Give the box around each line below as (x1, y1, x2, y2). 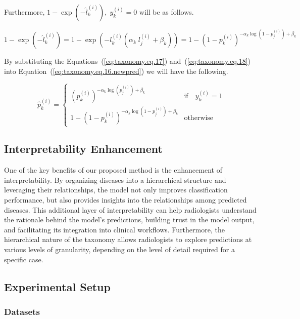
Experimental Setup (4, 278, 111, 294)
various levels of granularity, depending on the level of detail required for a (4, 244, 235, 254)
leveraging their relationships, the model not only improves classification (4, 184, 228, 195)
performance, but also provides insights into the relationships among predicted (4, 194, 247, 205)
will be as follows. (139, 7, 194, 17)
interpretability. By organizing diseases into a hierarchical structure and (4, 174, 226, 185)
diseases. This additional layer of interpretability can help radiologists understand (4, 204, 257, 215)
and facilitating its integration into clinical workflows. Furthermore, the (4, 224, 225, 234)
